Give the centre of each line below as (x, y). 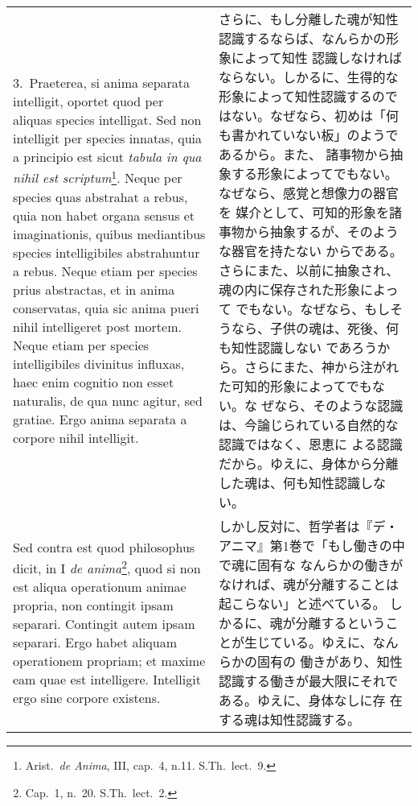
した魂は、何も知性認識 (290, 483)
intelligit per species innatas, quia (107, 138)
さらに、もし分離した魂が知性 (309, 19)
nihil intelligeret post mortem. (97, 326)
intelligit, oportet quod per (88, 101)
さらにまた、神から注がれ (322, 367)
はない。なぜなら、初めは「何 (309, 116)
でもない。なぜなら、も (307, 309)
